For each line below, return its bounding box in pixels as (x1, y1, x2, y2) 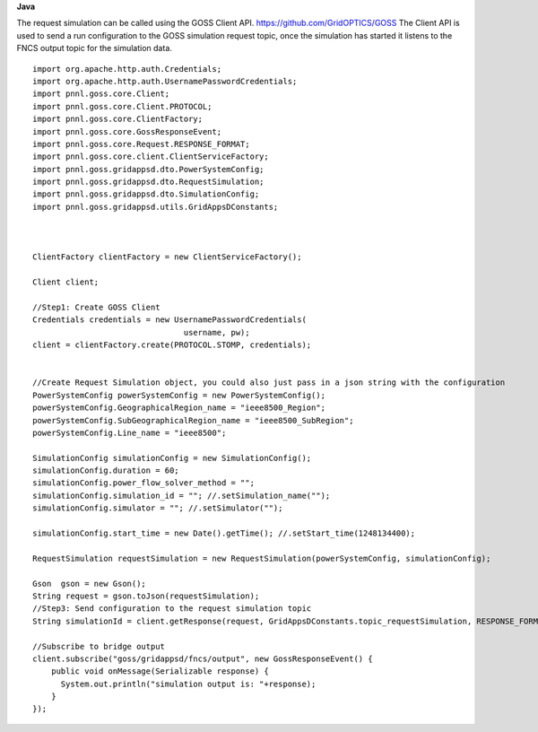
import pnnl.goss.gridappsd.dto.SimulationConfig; (32, 189, 260, 199)
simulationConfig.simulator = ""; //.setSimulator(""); (32, 503, 283, 513)
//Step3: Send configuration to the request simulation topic (32, 604, 312, 614)
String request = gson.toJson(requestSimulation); (32, 590, 260, 601)
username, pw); (183, 327, 250, 337)
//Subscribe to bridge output (32, 641, 166, 651)
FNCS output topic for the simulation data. (16, 43, 172, 54)
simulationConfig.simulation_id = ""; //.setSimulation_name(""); (32, 490, 331, 501)
